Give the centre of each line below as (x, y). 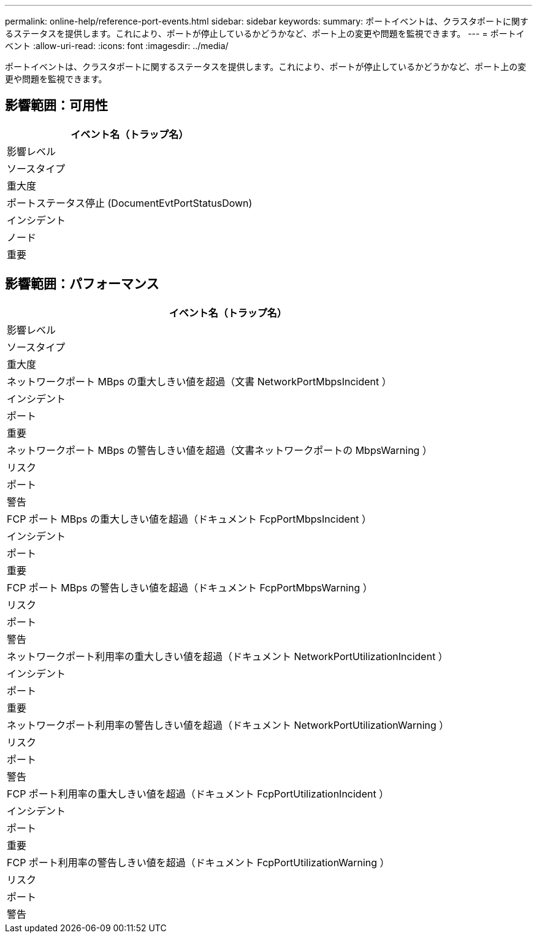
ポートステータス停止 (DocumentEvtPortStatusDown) (130, 203)
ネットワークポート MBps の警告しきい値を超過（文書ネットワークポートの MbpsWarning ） (219, 450)
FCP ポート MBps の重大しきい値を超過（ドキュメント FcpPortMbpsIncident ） (189, 519)
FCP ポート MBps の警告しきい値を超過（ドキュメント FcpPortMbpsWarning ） (190, 587)
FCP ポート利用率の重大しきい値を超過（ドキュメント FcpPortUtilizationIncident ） (198, 794)
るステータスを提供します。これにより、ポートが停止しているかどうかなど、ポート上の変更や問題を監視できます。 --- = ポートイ (265, 33)
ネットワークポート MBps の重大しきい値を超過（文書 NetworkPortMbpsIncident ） (199, 381)
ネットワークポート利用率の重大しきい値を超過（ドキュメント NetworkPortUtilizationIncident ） (227, 656)
